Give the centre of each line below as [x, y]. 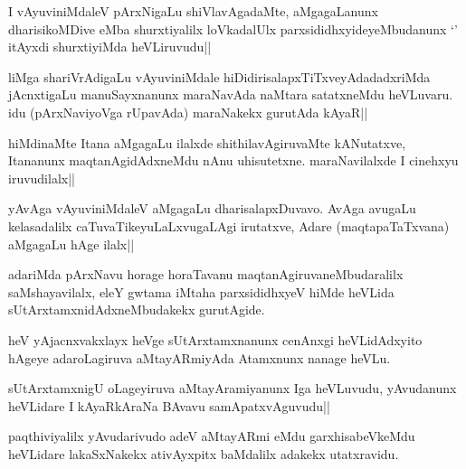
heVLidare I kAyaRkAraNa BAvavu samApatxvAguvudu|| [169, 405]
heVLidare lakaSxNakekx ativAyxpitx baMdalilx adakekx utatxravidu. [204, 453]
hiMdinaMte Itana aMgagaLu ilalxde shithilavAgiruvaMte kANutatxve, [207, 142]
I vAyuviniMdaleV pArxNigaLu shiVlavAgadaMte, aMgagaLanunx [193, 11]
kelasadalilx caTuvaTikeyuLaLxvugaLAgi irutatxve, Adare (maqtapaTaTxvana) [229, 225]
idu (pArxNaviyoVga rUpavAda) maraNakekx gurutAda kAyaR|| [188, 112]
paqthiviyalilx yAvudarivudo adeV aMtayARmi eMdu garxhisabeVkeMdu [212, 436]
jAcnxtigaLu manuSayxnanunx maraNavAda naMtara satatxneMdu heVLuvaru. [231, 94]
